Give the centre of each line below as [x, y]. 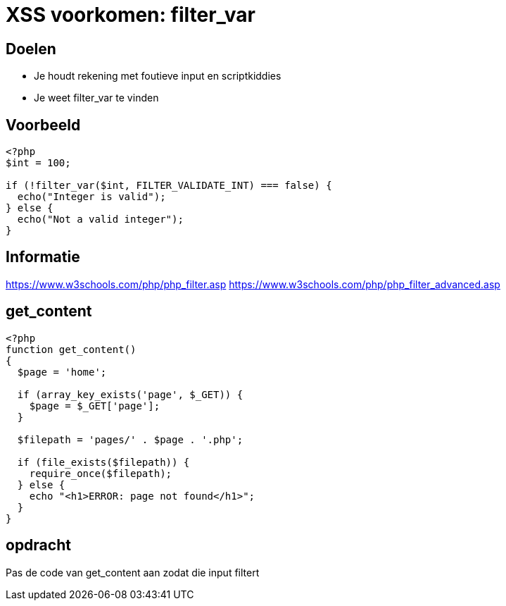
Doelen [31, 49]
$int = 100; [38, 163]
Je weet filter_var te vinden [96, 98]
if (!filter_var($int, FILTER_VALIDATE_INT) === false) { [169, 186]
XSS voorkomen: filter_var [131, 15]
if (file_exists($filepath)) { [103, 462]
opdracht [38, 545]
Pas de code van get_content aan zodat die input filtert [133, 572]
